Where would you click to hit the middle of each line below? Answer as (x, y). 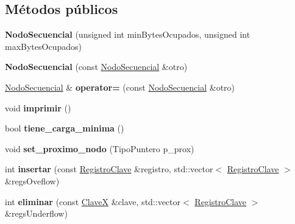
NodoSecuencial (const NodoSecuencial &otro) (96, 67)
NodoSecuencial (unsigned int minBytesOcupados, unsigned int (128, 34)
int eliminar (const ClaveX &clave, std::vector (93, 201)
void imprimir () (38, 107)
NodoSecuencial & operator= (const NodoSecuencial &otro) (120, 87)
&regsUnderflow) (36, 213)
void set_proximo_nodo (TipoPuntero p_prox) (100, 148)
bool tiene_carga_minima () (65, 128)
